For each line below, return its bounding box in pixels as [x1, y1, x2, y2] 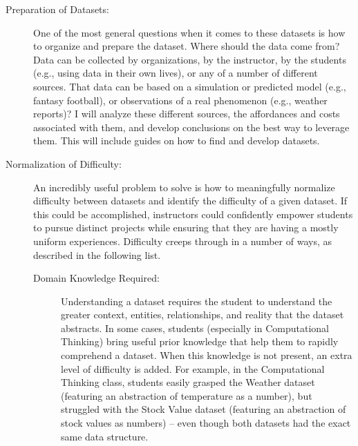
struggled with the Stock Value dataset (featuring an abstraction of [61, 402, 346, 416]
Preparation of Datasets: [6, 2, 109, 16]
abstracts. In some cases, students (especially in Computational [61, 320, 329, 335]
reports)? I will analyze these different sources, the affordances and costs [33, 106, 340, 121]
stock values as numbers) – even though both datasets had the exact [61, 416, 351, 430]
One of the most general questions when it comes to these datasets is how [33, 25, 346, 39]
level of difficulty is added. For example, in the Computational [61, 361, 325, 376]
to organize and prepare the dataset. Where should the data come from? [33, 39, 340, 53]
